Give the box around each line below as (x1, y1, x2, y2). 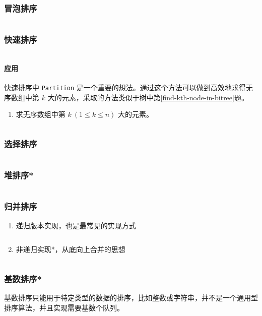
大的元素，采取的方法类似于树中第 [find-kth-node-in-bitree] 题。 (47, 92, 248, 102)
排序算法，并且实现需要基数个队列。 (4, 302, 124, 312)
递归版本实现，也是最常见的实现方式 (16, 220, 136, 230)
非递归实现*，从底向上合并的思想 (16, 244, 125, 255)
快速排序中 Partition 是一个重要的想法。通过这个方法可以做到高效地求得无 (4, 82, 253, 93)
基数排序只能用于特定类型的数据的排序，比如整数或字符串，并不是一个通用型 (4, 292, 258, 303)
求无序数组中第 (16, 109, 65, 119)
